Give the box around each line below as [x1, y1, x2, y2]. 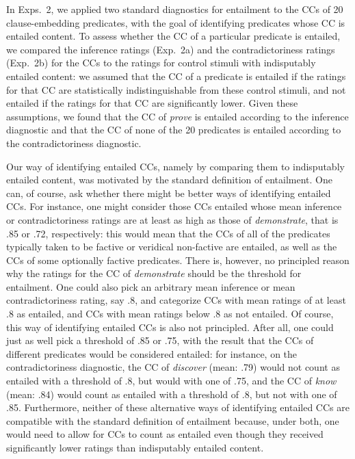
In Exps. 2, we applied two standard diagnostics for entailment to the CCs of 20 [6, 2, 343, 16]
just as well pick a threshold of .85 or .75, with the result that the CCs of [6, 333, 314, 347]
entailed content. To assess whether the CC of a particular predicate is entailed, [6, 29, 341, 43]
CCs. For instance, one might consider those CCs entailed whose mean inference [6, 199, 342, 213]
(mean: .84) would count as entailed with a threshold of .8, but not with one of [6, 386, 337, 401]
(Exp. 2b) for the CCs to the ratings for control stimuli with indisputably [6, 55, 316, 70]
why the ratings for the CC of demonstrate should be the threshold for [6, 266, 302, 280]
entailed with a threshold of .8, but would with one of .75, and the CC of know [6, 373, 337, 388]
